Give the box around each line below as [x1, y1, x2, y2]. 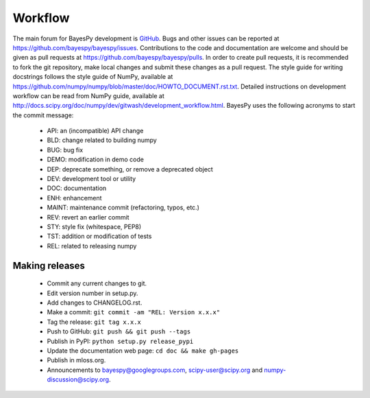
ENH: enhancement [47, 194, 102, 202]
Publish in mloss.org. [47, 356, 106, 364]
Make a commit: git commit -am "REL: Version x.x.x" [47, 308, 221, 316]
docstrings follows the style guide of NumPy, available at [12, 73, 173, 81]
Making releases [12, 259, 86, 271]
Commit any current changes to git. [47, 279, 147, 288]
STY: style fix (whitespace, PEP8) [47, 222, 142, 231]
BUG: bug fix [47, 145, 84, 154]
